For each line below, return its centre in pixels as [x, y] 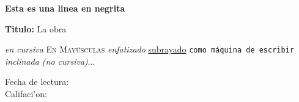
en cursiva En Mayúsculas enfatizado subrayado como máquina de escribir [149, 49]
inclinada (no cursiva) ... [50, 61]
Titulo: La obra [36, 28]
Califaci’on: [26, 94]
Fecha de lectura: [37, 82]
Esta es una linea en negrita [65, 8]
